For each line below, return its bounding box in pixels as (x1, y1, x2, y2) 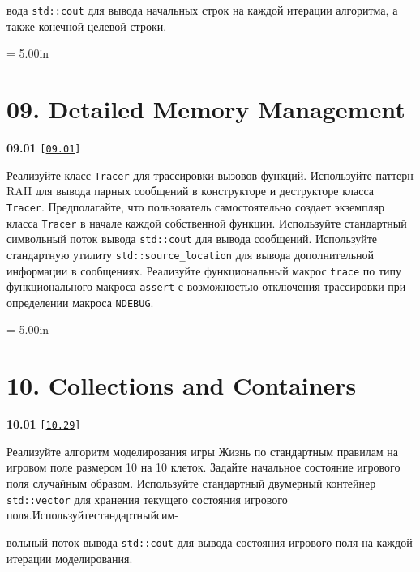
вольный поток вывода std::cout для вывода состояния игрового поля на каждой (6, 533, 413, 550)
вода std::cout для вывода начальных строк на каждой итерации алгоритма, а (6, 2, 398, 18)
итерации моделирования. (6, 549, 133, 566)
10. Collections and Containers (6, 369, 357, 402)
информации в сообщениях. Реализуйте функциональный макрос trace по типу (6, 262, 402, 279)
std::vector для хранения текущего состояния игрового (6, 490, 288, 507)
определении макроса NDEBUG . (6, 293, 154, 310)
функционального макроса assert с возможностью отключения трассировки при (6, 278, 406, 295)
